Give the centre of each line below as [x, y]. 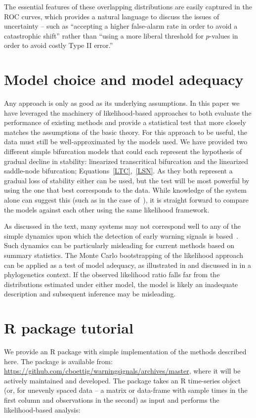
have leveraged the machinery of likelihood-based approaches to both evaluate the [128, 112]
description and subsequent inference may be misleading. [90, 294]
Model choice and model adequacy [124, 79]
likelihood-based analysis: [42, 409]
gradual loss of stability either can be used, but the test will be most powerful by [127, 180]
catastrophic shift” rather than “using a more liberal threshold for [104, 35]
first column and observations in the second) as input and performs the [112, 400]
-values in [224, 35]
